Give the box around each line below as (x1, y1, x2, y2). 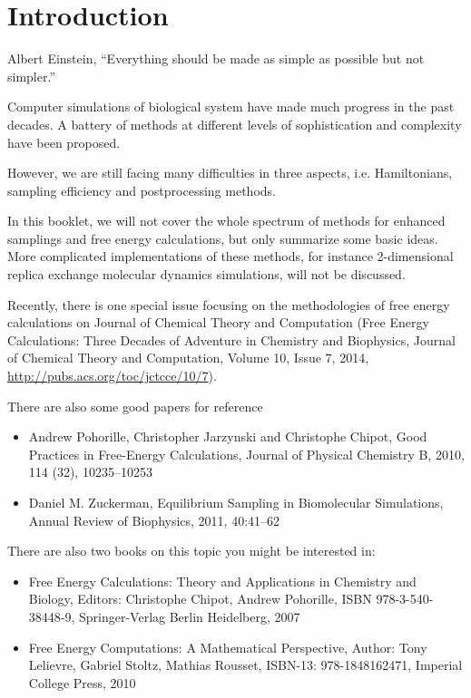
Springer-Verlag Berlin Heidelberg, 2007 (79, 606, 300, 625)
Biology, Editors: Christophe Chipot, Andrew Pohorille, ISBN (28, 589, 372, 608)
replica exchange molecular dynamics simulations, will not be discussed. (7, 265, 406, 284)
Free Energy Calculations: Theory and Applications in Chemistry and (28, 571, 417, 590)
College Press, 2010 (28, 673, 136, 692)
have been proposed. (7, 132, 121, 151)
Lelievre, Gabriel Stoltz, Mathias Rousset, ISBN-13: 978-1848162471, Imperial (28, 655, 463, 674)
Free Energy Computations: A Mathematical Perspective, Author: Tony (28, 637, 427, 656)
